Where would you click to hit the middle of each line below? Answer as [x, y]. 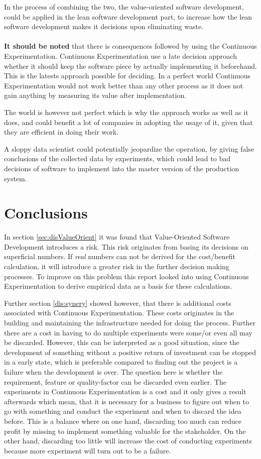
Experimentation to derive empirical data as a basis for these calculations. [118, 286]
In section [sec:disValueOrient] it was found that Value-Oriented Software [117, 237]
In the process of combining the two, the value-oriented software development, [124, 7]
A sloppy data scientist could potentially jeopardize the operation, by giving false [129, 148]
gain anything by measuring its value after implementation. [95, 95]
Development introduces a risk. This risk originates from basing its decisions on [126, 246]
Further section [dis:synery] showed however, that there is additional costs [118, 303]
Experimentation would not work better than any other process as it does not [124, 85]
